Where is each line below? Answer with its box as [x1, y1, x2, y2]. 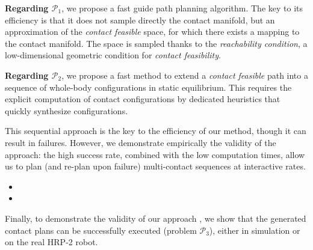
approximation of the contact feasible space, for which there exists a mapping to [5, 25, 300, 38]
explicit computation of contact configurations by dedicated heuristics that [5, 93, 280, 105]
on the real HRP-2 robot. [5, 236, 98, 248]
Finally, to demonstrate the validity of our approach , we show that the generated [5, 212, 306, 224]
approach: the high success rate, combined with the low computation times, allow [5, 148, 305, 160]
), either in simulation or [209, 224, 300, 236]
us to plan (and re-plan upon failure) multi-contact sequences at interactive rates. [5, 160, 306, 172]
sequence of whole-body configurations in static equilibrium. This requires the [5, 81, 292, 93]
